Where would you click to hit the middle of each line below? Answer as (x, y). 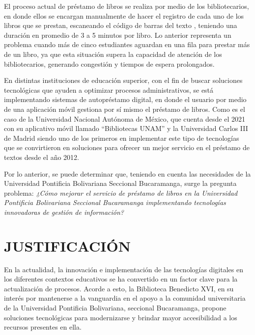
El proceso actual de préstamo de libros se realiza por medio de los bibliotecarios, (127, 6)
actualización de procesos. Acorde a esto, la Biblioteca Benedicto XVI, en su (119, 288)
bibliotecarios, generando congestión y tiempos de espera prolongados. (109, 64)
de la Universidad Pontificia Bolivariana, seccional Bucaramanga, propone (115, 307)
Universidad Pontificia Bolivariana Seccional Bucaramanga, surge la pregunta (120, 183)
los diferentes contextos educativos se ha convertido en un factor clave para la (121, 279)
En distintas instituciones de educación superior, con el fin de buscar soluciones (123, 80)
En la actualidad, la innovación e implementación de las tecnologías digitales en (124, 269)
